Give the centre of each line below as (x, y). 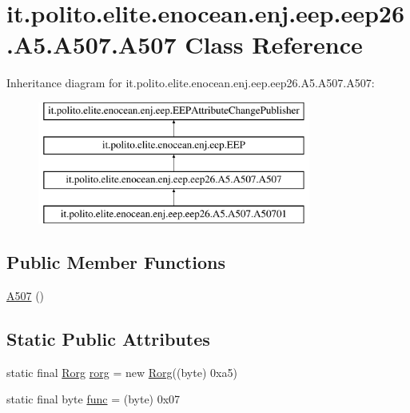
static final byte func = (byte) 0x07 (94, 399)
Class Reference (274, 44)
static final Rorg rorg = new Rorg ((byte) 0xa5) (122, 372)
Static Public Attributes (108, 338)
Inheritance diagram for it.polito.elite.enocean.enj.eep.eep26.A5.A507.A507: (191, 83)
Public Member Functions (116, 262)
